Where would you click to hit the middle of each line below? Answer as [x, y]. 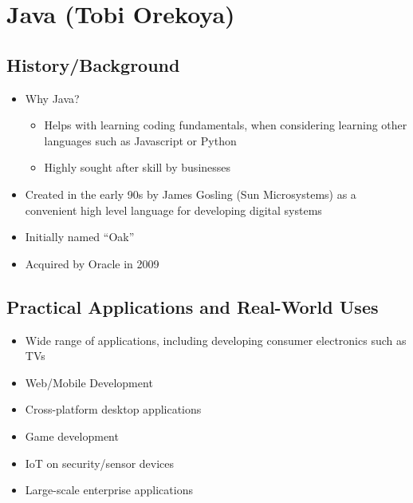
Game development [72, 436]
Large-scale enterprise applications [109, 490]
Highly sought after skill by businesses [138, 167]
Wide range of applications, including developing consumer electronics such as [216, 340]
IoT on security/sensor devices [100, 463]
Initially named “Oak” [80, 237]
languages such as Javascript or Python [140, 140]
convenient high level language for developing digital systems [173, 210]
